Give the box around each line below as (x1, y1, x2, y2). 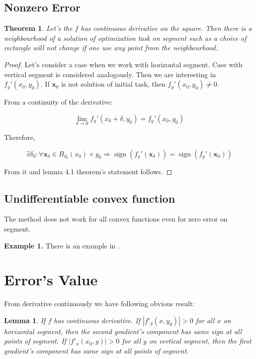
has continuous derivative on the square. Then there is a (81, 23, 252, 33)
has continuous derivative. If (54, 315, 141, 325)
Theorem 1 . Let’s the (4, 23, 73, 33)
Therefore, (4, 131, 35, 142)
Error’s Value (4, 269, 98, 290)
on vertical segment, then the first (149, 336, 252, 346)
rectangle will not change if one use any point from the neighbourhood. (4, 42, 218, 53)
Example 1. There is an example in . (4, 240, 120, 250)
